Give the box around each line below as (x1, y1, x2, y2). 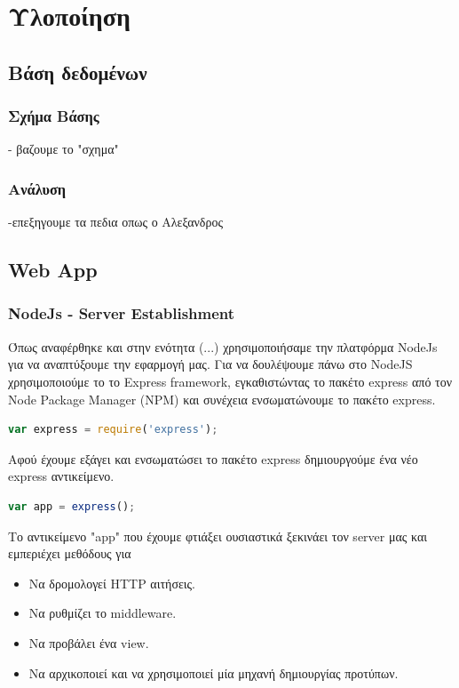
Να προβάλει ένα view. (28, 633, 149, 652)
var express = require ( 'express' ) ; (8, 423, 218, 436)
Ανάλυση (8, 177, 67, 199)
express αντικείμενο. (8, 467, 115, 485)
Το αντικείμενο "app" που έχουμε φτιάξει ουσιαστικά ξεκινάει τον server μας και (8, 526, 428, 545)
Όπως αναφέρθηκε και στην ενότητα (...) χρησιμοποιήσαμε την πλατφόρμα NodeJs (8, 337, 438, 356)
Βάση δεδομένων (8, 58, 147, 85)
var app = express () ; (8, 500, 136, 513)
